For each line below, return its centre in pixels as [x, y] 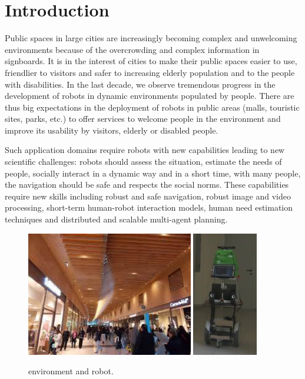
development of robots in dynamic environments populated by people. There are [150, 96]
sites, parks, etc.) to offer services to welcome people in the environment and [143, 119]
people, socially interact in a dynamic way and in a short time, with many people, [153, 173]
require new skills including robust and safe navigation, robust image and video [148, 196]
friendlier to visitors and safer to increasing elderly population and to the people [150, 72]
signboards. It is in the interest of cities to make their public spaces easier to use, [151, 61]
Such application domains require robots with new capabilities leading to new [145, 150]
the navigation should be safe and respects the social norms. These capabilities [147, 184]
